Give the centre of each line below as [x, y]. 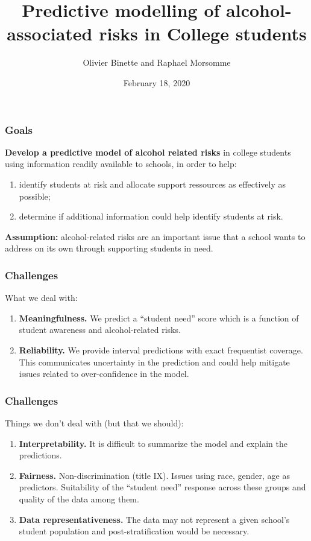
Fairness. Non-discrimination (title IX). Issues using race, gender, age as [154, 475]
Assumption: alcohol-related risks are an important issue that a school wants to [155, 236]
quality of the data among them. [79, 498]
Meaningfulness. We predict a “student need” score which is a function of [159, 318]
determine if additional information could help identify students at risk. [151, 216]
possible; [35, 196]
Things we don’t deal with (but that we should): [94, 422]
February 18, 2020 [157, 82]
